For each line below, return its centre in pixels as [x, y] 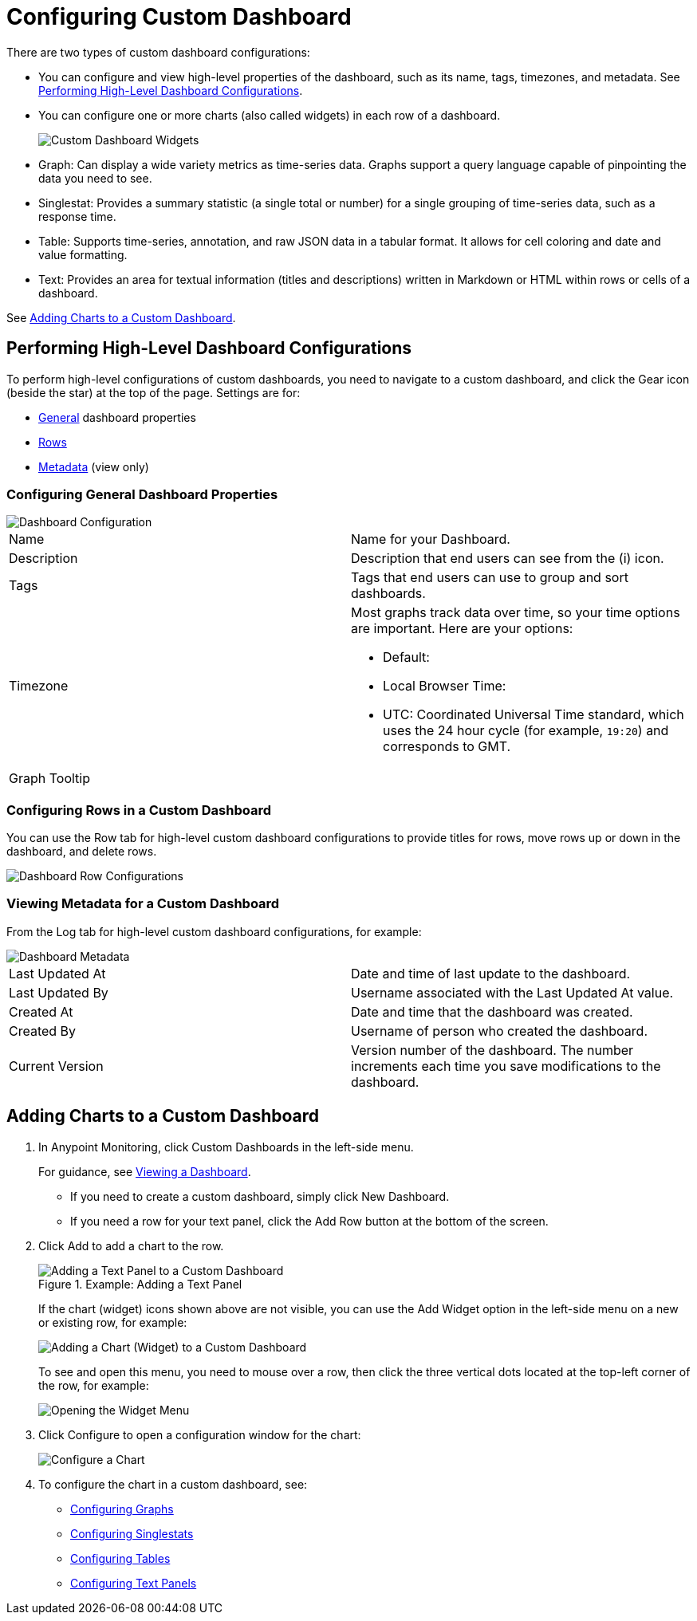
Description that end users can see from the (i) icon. [508, 559]
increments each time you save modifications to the [506, 1066]
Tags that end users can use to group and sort [490, 578]
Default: [406, 657]
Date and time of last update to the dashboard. [491, 973]
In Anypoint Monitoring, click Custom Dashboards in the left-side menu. [226, 1147]
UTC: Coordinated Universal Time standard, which [534, 715]
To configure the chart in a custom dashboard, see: [173, 1484]
